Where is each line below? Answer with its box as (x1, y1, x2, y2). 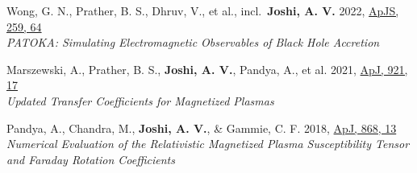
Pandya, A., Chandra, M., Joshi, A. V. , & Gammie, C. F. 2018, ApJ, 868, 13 (6, 119, 397, 136)
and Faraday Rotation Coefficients (6, 150, 175, 167)
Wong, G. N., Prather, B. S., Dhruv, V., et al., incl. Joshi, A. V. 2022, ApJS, (6, 2, 399, 19)
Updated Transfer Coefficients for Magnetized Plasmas (6, 92, 274, 109)
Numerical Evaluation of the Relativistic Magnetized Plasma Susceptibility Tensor (6, 135, 410, 152)
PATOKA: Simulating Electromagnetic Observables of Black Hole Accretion (6, 34, 380, 51)
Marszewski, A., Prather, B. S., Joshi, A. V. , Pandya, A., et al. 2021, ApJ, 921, (6, 60, 408, 77)
